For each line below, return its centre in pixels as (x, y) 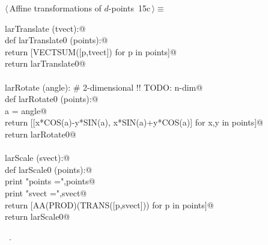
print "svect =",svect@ (46, 192)
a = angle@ (26, 110)
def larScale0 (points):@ (49, 169)
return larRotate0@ (41, 134)
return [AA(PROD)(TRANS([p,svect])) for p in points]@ (109, 204)
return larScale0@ (38, 216)
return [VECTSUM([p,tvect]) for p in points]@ (91, 51)
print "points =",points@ (50, 181)
